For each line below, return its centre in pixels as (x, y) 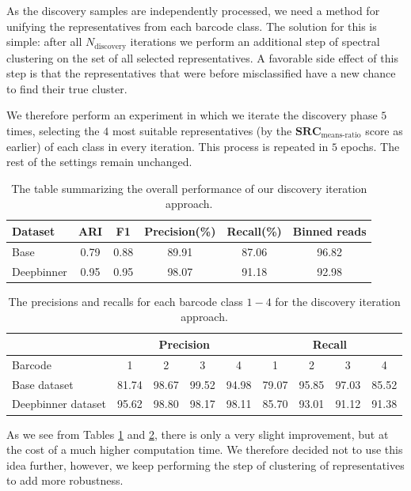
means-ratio (341, 136)
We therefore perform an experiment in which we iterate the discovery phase (192, 115)
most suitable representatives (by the (202, 131)
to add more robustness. (65, 480)
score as (384, 131)
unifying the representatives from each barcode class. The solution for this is (192, 26)
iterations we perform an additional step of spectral (255, 42)
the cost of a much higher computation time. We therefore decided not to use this (205, 449)
